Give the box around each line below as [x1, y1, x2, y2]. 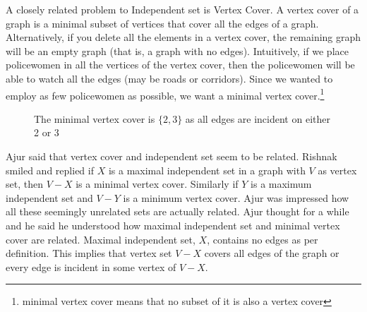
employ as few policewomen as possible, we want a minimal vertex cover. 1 [6, 85, 325, 102]
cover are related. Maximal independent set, [6, 232, 195, 246]
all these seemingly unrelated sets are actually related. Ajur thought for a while [6, 204, 349, 219]
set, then [6, 176, 43, 191]
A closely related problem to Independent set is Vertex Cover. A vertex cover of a [6, 2, 359, 16]
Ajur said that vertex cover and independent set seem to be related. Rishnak [6, 149, 337, 163]
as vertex [318, 162, 357, 177]
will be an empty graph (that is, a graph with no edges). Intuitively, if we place [6, 43, 349, 58]
